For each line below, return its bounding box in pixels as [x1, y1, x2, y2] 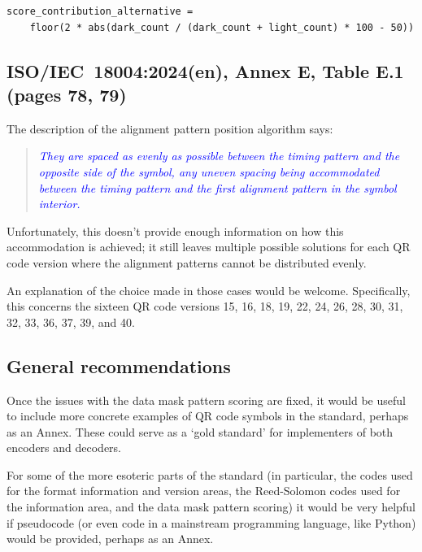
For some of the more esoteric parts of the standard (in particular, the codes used [7, 466, 413, 483]
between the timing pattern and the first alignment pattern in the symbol [38, 179, 397, 196]
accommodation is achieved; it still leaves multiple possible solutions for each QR [7, 238, 411, 255]
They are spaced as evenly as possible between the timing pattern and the [38, 147, 400, 164]
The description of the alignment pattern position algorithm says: [7, 120, 333, 137]
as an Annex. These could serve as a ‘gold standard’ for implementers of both [7, 423, 394, 440]
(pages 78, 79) [7, 81, 127, 106]
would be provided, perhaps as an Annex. [7, 530, 214, 547]
